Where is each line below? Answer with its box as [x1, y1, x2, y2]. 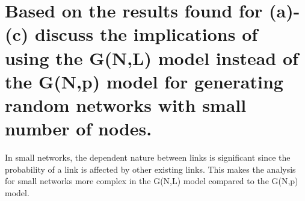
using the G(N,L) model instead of [5, 45, 298, 70]
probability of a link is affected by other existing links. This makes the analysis [5, 162, 296, 175]
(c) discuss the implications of [5, 22, 258, 46]
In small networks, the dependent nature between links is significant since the [5, 151, 291, 164]
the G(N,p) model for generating [5, 69, 283, 93]
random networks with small [5, 92, 247, 117]
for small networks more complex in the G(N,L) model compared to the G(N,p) [5, 175, 298, 187]
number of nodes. [5, 116, 152, 141]
